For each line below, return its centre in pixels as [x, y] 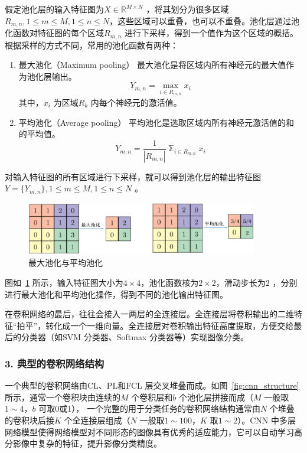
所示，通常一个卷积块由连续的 [63, 397]
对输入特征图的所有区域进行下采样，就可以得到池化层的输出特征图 [133, 176]
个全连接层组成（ [97, 420]
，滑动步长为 [241, 283]
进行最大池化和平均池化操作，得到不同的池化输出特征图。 [116, 294]
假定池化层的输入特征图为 [54, 9]
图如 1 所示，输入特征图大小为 [64, 283]
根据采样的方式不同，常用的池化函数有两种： [92, 45]
